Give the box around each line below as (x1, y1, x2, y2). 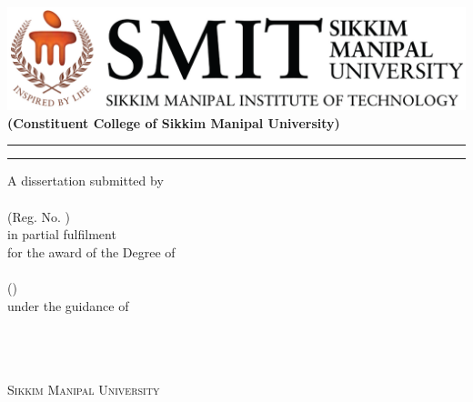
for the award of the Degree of (7, 242, 176, 261)
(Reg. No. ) (7, 206, 71, 226)
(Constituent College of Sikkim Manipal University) (7, 113, 340, 132)
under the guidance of (7, 296, 129, 315)
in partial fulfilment (7, 225, 116, 244)
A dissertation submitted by (7, 171, 164, 190)
